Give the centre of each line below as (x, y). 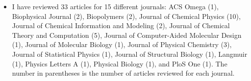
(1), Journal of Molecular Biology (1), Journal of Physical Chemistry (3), (122, 44)
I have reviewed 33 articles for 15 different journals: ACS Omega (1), (115, 6)
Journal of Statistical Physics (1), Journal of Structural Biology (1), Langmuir (130, 54)
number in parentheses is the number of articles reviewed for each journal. (123, 73)
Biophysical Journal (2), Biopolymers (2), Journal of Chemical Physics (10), (126, 16)
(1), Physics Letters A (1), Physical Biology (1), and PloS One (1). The (120, 63)
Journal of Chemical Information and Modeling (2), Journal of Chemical (121, 25)
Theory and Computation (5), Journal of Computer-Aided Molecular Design (127, 35)
